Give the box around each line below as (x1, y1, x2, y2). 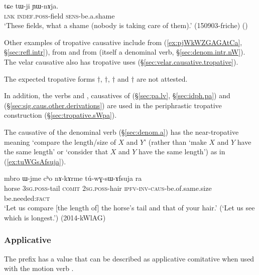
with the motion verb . (4, 263, 74, 273)
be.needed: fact (4, 192, 50, 203)
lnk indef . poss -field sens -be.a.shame (4, 10, 115, 21)
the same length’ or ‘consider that (4, 146, 108, 157)
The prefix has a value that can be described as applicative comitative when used (4, 253, 254, 263)
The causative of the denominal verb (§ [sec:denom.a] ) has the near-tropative (4, 126, 239, 137)
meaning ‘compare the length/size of (4, 136, 116, 147)
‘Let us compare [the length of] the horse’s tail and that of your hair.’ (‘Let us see (4, 202, 255, 213)
